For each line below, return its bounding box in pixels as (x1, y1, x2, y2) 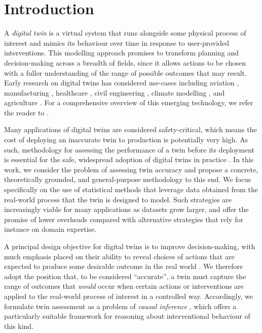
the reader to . (4, 107, 49, 117)
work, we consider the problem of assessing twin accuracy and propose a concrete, (4, 164, 258, 174)
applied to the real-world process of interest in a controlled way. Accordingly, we (4, 290, 253, 301)
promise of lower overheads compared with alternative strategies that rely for (4, 214, 243, 224)
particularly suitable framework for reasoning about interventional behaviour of (4, 311, 250, 321)
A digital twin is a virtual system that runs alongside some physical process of (4, 27, 246, 38)
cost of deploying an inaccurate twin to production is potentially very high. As (4, 134, 248, 145)
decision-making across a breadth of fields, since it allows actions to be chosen (4, 57, 246, 68)
